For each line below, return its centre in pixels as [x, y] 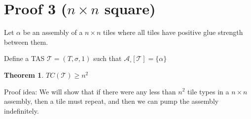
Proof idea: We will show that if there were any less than [90, 91]
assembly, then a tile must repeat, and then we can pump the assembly [111, 101]
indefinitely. [21, 110]
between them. [26, 42]
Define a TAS [24, 58]
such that [108, 58]
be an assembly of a [53, 32]
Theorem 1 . [24, 74]
